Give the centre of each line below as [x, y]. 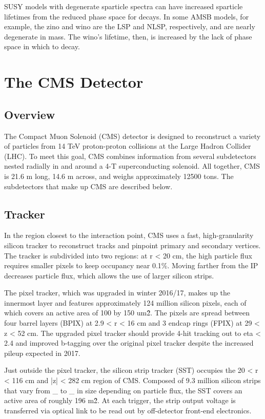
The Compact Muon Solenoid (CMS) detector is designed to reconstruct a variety [132, 136]
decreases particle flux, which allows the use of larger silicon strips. [109, 275]
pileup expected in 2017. [42, 353]
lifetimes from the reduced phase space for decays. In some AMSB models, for [127, 16]
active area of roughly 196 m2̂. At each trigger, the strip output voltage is [120, 400]
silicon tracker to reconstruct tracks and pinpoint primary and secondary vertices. [132, 245]
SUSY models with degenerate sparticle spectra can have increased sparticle [124, 6]
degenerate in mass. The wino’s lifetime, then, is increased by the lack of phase [128, 36]
